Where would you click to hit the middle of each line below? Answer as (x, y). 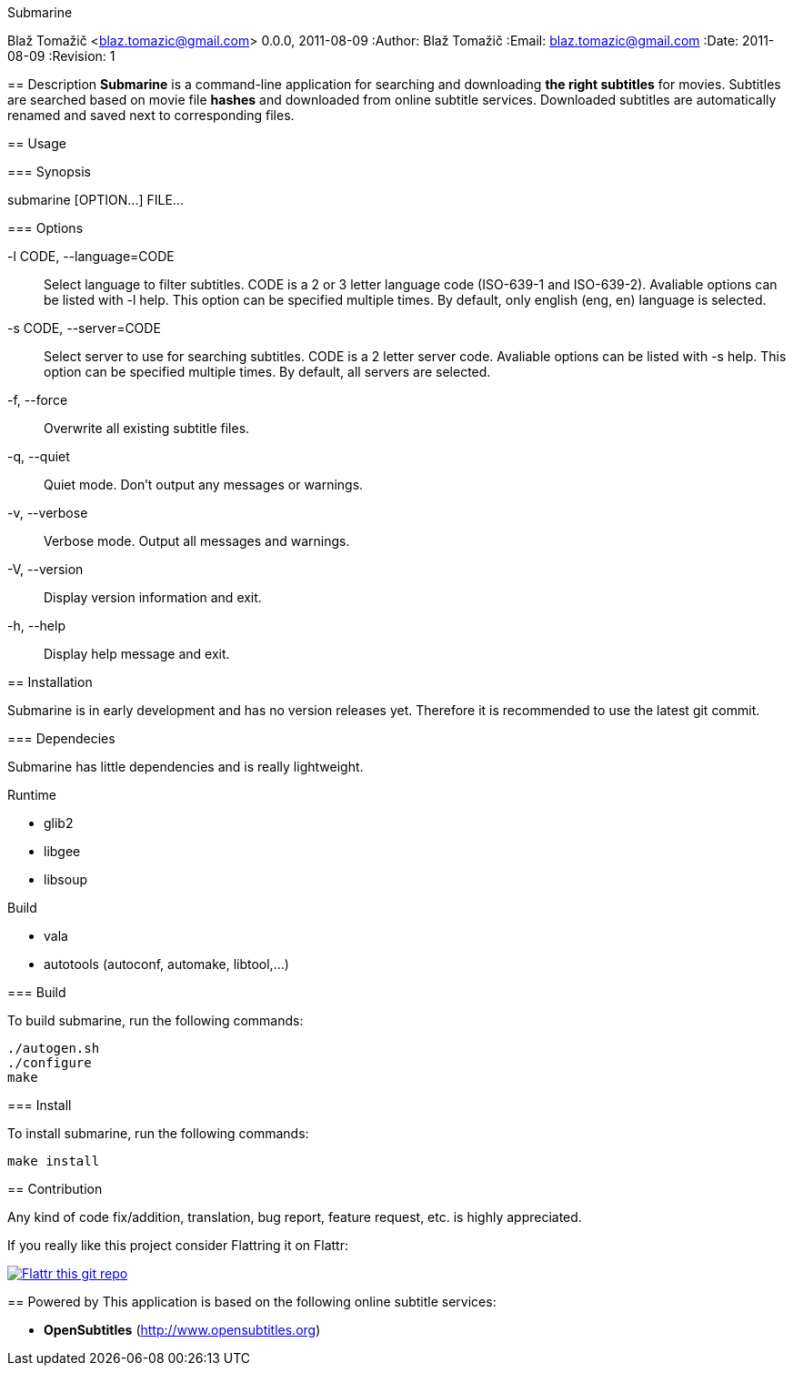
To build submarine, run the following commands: (156, 1020)
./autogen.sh (54, 1048)
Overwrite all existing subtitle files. (147, 428)
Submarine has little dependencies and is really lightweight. (186, 767)
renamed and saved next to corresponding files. (151, 115)
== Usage (37, 143)
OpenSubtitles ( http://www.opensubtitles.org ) (182, 1330)
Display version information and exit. (153, 597)
